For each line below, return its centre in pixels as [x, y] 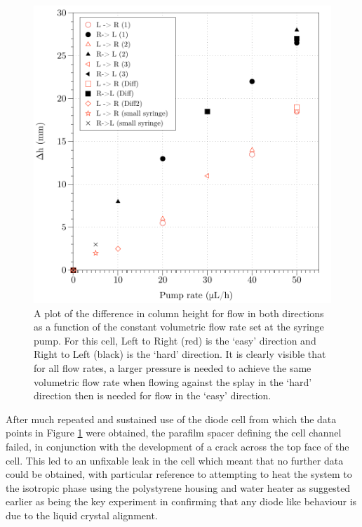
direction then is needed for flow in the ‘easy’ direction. [153, 395]
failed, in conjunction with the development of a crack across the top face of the [177, 446]
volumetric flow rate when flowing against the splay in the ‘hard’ [173, 381]
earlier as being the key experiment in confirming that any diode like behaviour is [181, 501]
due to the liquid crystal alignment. [82, 515]
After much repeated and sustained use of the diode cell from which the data [171, 419]
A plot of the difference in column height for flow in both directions [179, 313]
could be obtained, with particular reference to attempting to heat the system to [179, 474]
